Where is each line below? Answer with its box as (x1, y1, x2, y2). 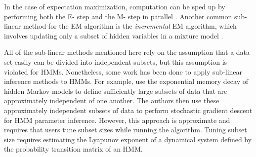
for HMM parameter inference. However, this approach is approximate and (4, 115, 230, 125)
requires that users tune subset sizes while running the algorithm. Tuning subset (4, 124, 247, 135)
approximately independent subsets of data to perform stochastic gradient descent (4, 105, 253, 115)
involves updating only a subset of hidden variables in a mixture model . (4, 30, 223, 40)
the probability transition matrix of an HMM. (4, 144, 143, 154)
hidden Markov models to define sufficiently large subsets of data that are (4, 85, 227, 96)
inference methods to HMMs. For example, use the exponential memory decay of (4, 76, 249, 86)
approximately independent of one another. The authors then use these (4, 95, 219, 106)
